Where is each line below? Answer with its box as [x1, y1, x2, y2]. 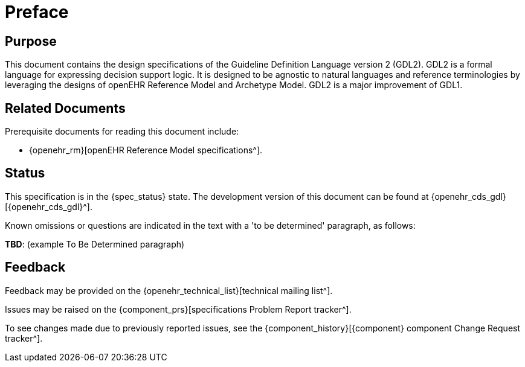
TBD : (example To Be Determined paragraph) [5, 238, 185, 249]
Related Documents [5, 100, 126, 116]
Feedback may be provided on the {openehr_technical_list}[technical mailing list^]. [5, 285, 333, 296]
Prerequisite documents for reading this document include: [5, 126, 239, 137]
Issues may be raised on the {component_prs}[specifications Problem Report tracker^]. [5, 304, 352, 314]
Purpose [5, 33, 57, 49]
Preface [5, 2, 69, 22]
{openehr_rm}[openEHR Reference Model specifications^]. [29, 145, 263, 156]
